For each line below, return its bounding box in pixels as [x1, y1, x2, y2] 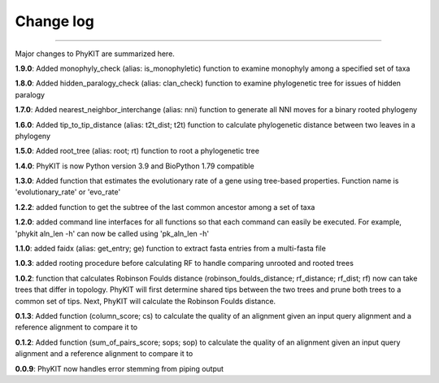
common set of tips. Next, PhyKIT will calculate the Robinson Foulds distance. [15, 296, 276, 306]
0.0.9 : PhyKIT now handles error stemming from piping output [15, 363, 224, 373]
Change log [15, 12, 95, 30]
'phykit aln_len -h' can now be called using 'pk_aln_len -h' [15, 228, 210, 238]
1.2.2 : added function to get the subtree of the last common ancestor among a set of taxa [15, 202, 315, 211]
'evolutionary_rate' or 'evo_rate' [15, 187, 121, 197]
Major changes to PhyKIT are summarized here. [15, 49, 175, 59]
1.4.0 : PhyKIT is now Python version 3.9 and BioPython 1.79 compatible [15, 161, 255, 171]
